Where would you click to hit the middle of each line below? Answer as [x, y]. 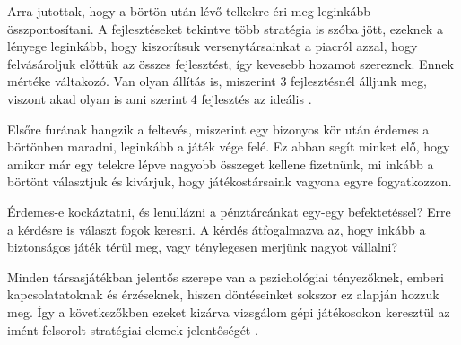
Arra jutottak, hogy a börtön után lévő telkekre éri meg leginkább [189, 11]
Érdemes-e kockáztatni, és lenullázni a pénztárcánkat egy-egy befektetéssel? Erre [229, 211]
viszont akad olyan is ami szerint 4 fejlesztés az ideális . [160, 98]
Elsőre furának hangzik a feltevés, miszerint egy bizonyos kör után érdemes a [218, 129]
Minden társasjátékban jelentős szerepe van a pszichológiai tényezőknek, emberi [226, 276]
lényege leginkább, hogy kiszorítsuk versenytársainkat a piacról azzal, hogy [213, 46]
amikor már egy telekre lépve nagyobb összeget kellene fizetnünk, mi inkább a [221, 164]
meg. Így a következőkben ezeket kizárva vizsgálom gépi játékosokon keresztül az [229, 311]
